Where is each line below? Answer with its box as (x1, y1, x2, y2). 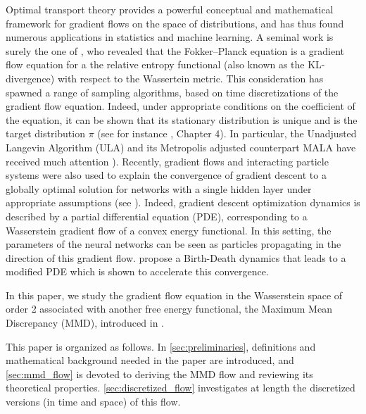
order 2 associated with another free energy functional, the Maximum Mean (6, 301, 332, 316)
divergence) (6, 70, 55, 85)
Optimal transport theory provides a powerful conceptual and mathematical (6, 2, 334, 16)
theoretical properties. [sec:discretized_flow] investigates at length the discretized (6, 380, 355, 395)
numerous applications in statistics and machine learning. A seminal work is (6, 30, 334, 44)
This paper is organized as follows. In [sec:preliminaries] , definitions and (6, 339, 316, 353)
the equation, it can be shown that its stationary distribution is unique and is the (6, 112, 358, 127)
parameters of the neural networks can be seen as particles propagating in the (6, 237, 341, 251)
